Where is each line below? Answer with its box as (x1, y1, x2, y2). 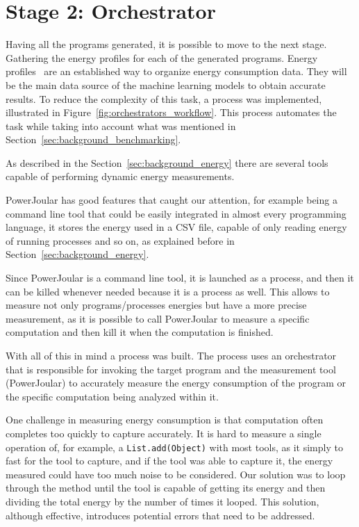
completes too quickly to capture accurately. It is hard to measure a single (6, 425, 322, 440)
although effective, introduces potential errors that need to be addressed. (6, 508, 315, 522)
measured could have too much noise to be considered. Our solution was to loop (6, 467, 346, 481)
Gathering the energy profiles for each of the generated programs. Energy (6, 50, 318, 65)
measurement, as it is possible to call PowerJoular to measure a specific (6, 311, 310, 325)
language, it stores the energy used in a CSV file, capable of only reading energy (6, 220, 347, 234)
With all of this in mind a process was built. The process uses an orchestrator (6, 348, 337, 362)
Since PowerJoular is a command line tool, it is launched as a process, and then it (6, 270, 354, 285)
